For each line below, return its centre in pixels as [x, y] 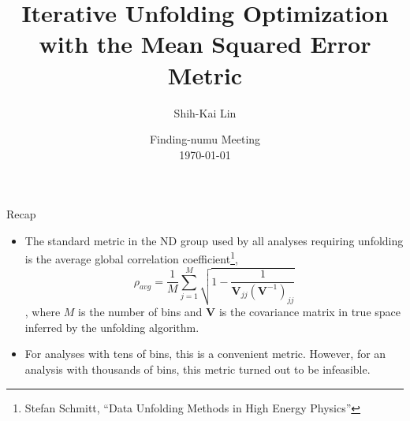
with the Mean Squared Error [205, 44]
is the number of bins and [140, 312]
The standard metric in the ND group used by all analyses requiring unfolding [214, 240]
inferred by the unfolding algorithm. [112, 327]
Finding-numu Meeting [205, 139]
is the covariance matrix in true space [309, 312]
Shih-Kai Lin [205, 112]
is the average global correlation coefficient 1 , [131, 258]
